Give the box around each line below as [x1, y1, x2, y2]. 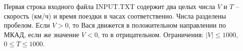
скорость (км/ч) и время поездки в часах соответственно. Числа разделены [4, 10, 226, 20]
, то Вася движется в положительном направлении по [68, 20, 226, 30]
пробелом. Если [4, 20, 50, 30]
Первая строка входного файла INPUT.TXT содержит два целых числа [4, 1, 215, 11]
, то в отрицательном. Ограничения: [97, 29, 204, 39]
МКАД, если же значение [4, 29, 79, 39]
